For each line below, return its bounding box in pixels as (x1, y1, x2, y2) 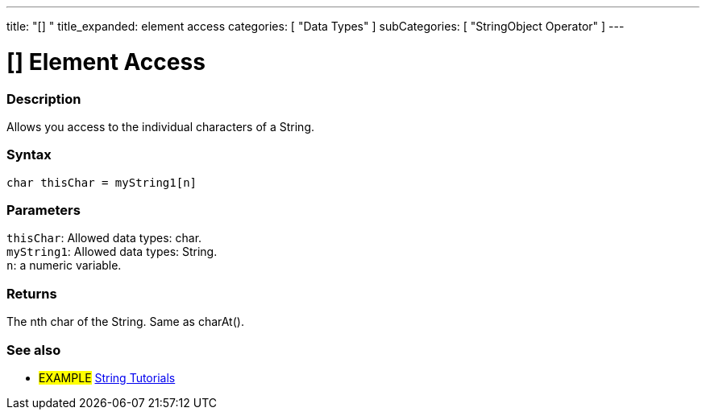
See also (6, 341, 61, 358)
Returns (6, 285, 57, 302)
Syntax (6, 146, 52, 163)
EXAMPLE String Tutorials (39, 370, 176, 385)
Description (6, 90, 81, 107)
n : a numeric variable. (6, 258, 122, 273)
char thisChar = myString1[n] (6, 175, 197, 189)
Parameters (6, 202, 81, 218)
